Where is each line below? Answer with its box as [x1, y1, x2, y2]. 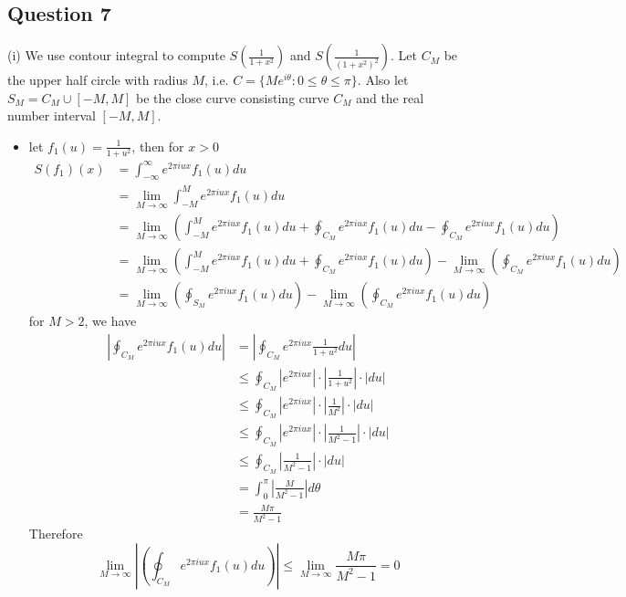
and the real [356, 88, 424, 107]
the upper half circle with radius [7, 70, 188, 89]
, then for [131, 136, 184, 155]
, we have [84, 311, 137, 330]
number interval [7, 106, 96, 125]
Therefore [28, 524, 83, 543]
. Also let [357, 70, 409, 89]
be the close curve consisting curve [136, 88, 329, 107]
